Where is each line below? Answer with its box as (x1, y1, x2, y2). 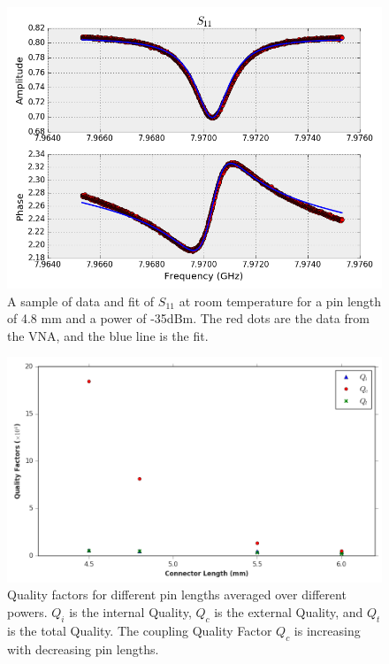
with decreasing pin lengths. (7, 639, 159, 658)
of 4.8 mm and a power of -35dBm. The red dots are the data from (7, 309, 370, 328)
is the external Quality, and (214, 602, 363, 621)
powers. (7, 602, 48, 621)
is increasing (294, 621, 361, 639)
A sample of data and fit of (7, 291, 155, 310)
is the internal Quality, (69, 602, 192, 621)
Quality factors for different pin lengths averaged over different (7, 585, 347, 604)
